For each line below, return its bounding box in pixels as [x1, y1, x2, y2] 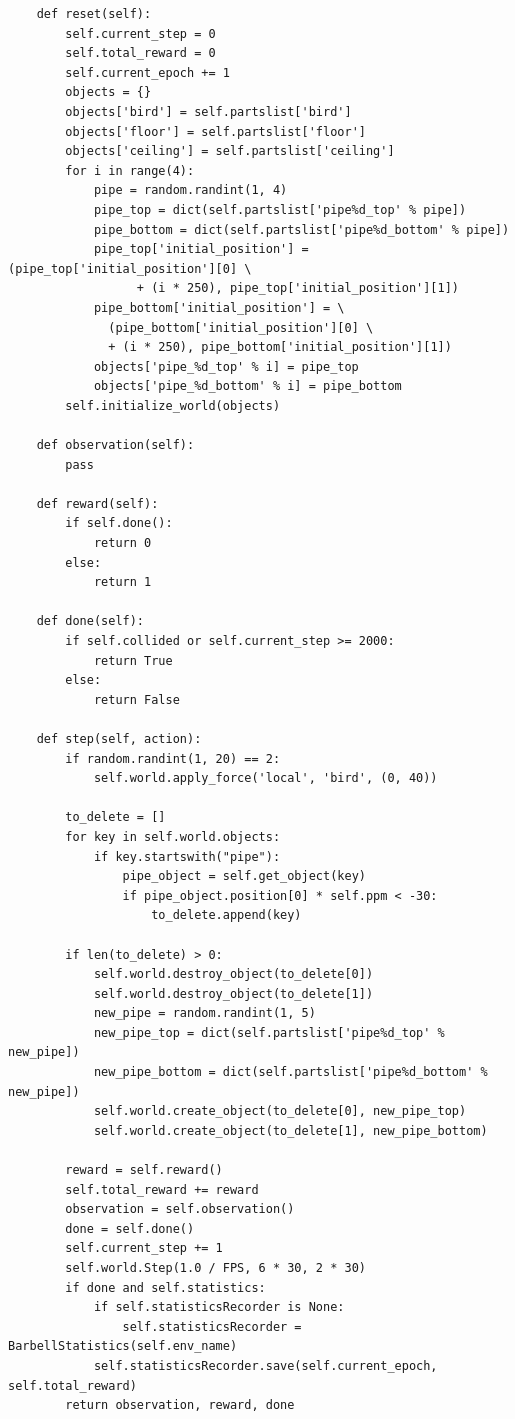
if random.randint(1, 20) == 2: [65, 751, 281, 766]
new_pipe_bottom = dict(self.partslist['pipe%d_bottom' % [93, 1065, 488, 1080]
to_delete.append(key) [151, 908, 302, 923]
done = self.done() [65, 1221, 195, 1236]
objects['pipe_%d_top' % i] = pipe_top [93, 359, 359, 374]
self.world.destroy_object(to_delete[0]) [93, 967, 374, 982]
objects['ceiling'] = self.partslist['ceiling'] [65, 144, 395, 159]
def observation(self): [36, 438, 195, 453]
